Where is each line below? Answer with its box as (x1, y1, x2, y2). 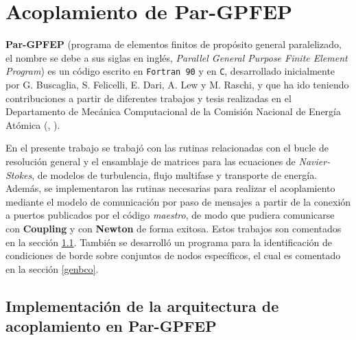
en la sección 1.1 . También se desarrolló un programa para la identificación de (5, 234, 333, 249)
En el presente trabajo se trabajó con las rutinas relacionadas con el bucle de (5, 141, 329, 155)
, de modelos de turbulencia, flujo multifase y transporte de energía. (32, 167, 318, 182)
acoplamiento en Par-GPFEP (5, 315, 217, 337)
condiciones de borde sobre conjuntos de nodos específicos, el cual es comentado (5, 248, 341, 263)
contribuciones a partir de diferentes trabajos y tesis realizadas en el (5, 90, 292, 105)
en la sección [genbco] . (5, 261, 99, 276)
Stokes (5, 167, 32, 182)
